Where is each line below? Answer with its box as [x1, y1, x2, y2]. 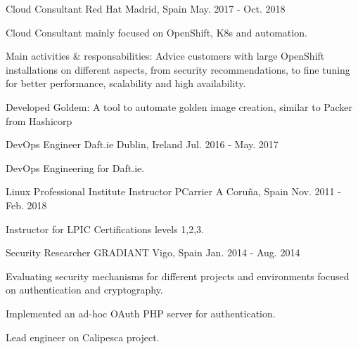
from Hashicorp [6, 113, 72, 128]
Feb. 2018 [6, 197, 47, 212]
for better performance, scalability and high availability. [6, 76, 246, 91]
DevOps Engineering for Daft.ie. [6, 160, 145, 175]
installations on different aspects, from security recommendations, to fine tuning [6, 62, 350, 77]
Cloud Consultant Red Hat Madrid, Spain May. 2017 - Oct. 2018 [6, 1, 286, 15]
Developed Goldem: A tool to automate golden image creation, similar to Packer [6, 99, 352, 114]
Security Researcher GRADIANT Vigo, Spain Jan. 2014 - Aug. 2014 [6, 245, 300, 260]
